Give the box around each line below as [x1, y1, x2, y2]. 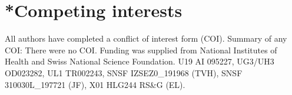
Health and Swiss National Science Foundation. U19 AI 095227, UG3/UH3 [5, 55, 274, 67]
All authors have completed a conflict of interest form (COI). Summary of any [5, 32, 287, 45]
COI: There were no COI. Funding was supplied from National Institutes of [5, 43, 277, 56]
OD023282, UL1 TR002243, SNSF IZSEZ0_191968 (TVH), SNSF [5, 66, 243, 79]
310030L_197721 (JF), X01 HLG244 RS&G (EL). [5, 78, 185, 90]
